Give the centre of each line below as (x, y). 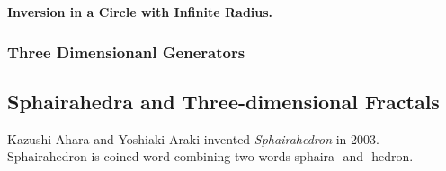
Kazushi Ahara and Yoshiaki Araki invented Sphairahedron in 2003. (193, 138)
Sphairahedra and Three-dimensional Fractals (223, 101)
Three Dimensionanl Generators (126, 51)
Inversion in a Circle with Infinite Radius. (140, 12)
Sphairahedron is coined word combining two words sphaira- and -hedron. (210, 156)
